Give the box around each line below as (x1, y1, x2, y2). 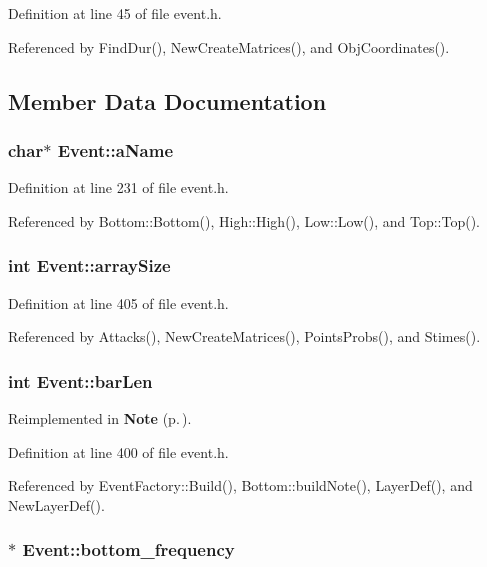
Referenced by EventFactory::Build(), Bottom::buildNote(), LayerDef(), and (8, 475, 473, 496)
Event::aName (57, 137, 174, 162)
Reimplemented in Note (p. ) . (8, 408, 192, 428)
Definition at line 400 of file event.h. (8, 441, 229, 462)
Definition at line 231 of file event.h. (8, 177, 229, 198)
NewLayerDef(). (8, 494, 105, 515)
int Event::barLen (8, 368, 153, 393)
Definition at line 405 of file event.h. (8, 292, 229, 313)
